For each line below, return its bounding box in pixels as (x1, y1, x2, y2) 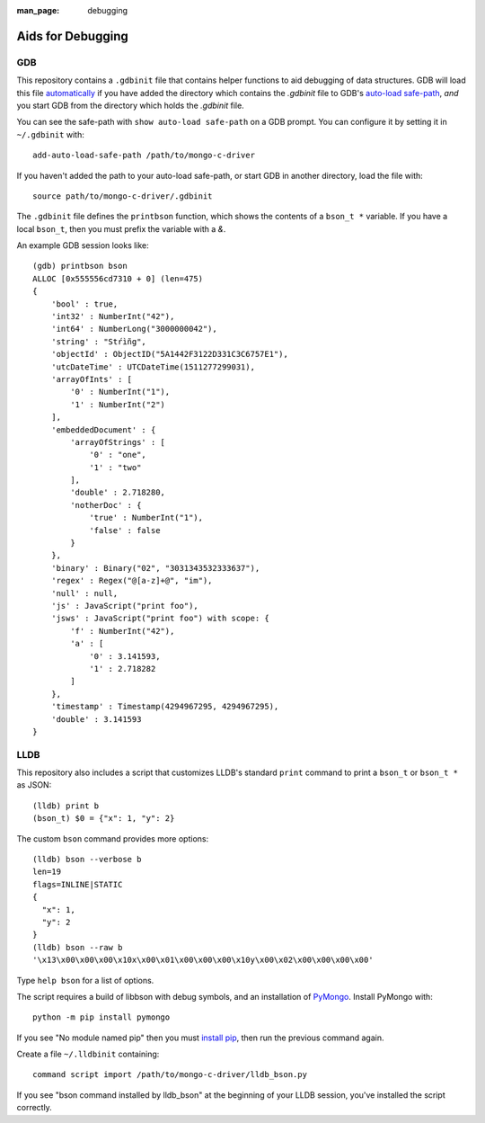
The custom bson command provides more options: (16, 833, 209, 844)
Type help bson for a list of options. (16, 975, 154, 985)
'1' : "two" (89, 462, 142, 472)
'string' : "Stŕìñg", (50, 336, 147, 346)
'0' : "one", (89, 450, 147, 460)
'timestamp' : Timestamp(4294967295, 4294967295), (50, 701, 279, 712)
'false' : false (89, 525, 161, 535)
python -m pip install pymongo (32, 1012, 171, 1022)
